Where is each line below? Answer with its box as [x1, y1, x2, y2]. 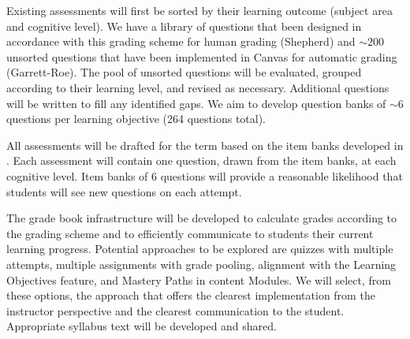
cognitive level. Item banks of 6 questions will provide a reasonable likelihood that [6, 167, 403, 184]
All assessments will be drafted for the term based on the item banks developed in [6, 136, 404, 153]
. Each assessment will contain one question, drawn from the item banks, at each [6, 152, 397, 169]
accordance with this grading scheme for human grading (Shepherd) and [6, 33, 356, 50]
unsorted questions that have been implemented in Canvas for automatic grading [6, 48, 397, 65]
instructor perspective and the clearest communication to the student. [6, 302, 345, 319]
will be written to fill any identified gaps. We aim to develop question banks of [6, 95, 386, 111]
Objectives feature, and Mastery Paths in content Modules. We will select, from [6, 271, 391, 288]
